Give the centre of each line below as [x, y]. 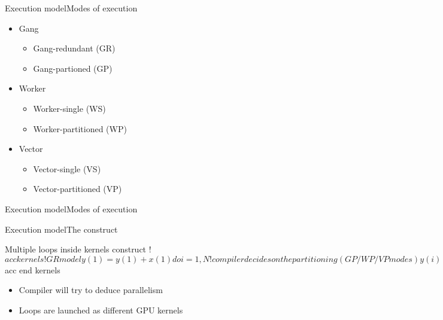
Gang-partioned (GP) [73, 68]
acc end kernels [33, 269]
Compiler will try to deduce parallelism [91, 290]
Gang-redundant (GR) [74, 48]
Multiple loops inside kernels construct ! [78, 249]
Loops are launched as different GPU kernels [101, 310]
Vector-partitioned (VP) [78, 189]
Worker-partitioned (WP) [80, 128]
